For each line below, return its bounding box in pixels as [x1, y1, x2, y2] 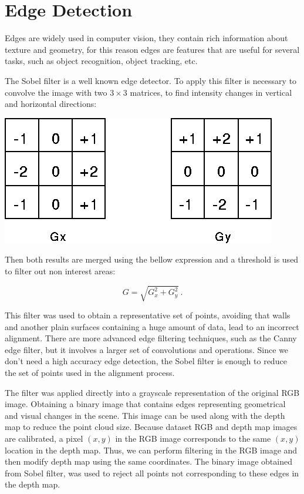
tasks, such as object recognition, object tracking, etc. [5, 55, 198, 67]
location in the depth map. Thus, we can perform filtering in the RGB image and [5, 443, 298, 456]
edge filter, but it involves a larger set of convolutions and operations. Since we [5, 343, 289, 355]
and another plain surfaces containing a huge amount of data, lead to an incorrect [5, 320, 299, 332]
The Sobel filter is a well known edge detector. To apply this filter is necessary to [5, 74, 297, 86]
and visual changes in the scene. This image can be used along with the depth [5, 409, 285, 421]
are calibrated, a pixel [5, 432, 83, 444]
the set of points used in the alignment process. [5, 366, 175, 378]
